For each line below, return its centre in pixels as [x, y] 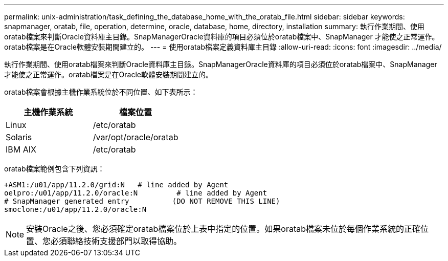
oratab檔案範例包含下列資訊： [54, 169]
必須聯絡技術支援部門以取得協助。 [116, 241]
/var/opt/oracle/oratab [136, 137]
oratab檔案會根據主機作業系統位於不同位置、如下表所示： [101, 92]
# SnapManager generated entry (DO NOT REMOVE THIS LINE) [142, 201]
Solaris [19, 137]
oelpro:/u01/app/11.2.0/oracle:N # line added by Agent [136, 193]
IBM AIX [21, 149]
